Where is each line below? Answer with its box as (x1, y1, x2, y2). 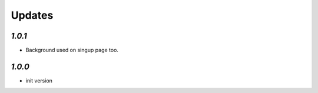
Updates (11, 9, 54, 22)
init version (25, 77, 53, 84)
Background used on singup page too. (25, 47, 119, 54)
